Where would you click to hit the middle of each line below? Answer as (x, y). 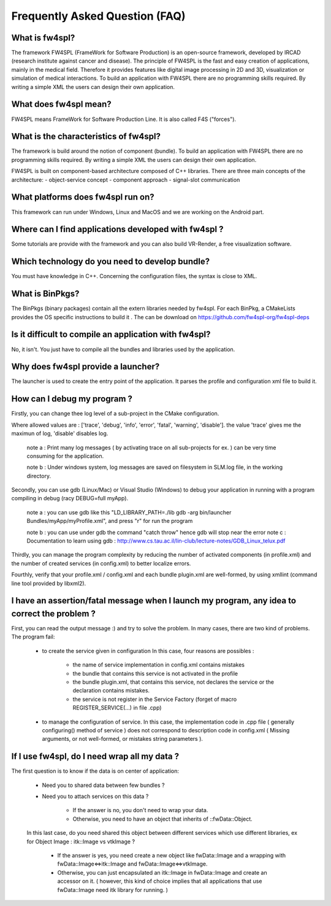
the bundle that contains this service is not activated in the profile (155, 673)
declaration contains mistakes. (111, 691)
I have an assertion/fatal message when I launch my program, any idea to (154, 601)
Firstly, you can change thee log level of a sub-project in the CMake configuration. (115, 414)
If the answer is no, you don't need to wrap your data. (140, 810)
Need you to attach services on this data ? (95, 796)
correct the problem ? (54, 614)
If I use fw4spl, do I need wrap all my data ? (95, 757)
